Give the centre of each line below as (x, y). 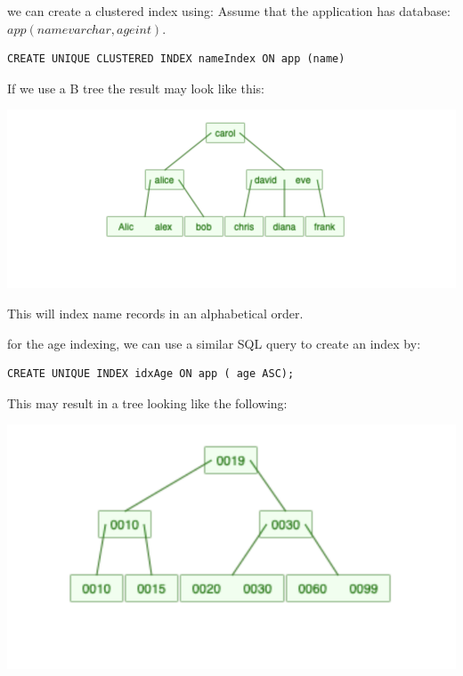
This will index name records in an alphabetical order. (155, 313)
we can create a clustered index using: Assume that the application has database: (229, 11)
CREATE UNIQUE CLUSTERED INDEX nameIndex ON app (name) (176, 59)
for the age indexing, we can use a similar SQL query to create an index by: (214, 343)
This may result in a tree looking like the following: (147, 402)
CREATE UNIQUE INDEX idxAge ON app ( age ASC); (151, 374)
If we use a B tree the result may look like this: (136, 88)
